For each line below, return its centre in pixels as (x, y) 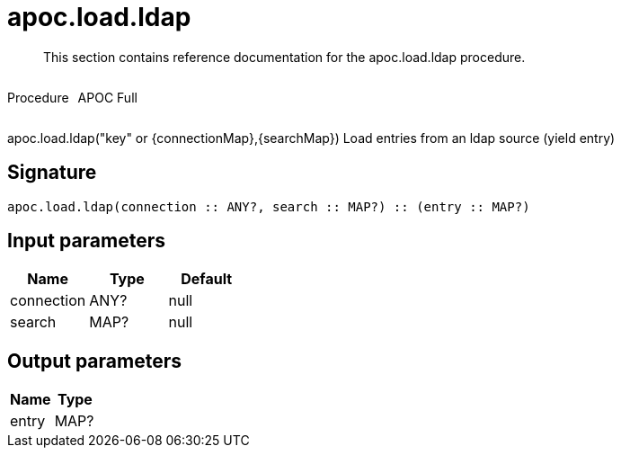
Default (207, 279)
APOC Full (107, 97)
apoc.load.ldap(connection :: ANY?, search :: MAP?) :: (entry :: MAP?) (269, 206)
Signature (52, 173)
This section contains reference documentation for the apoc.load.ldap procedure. (284, 57)
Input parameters (87, 241)
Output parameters (94, 361)
